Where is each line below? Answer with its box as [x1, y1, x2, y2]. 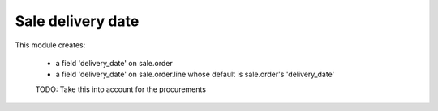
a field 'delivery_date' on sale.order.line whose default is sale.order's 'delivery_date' [55, 69, 335, 80]
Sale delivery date [15, 12, 140, 30]
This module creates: [15, 40, 86, 50]
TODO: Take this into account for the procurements [35, 84, 207, 94]
